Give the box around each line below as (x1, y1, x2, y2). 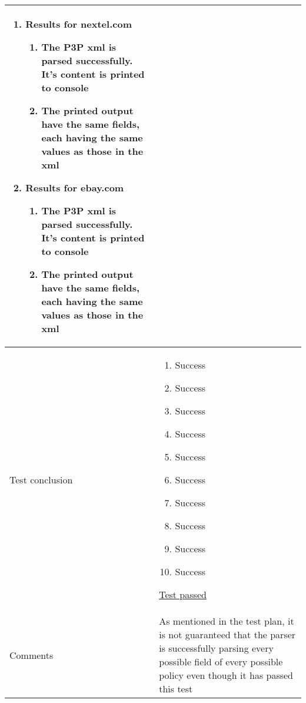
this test (159, 682, 193, 695)
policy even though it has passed (159, 668, 294, 682)
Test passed (159, 588, 207, 601)
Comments (9, 648, 54, 662)
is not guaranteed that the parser (159, 628, 296, 641)
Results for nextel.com (25, 17, 132, 31)
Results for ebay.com (25, 181, 124, 194)
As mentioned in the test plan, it (159, 614, 294, 628)
